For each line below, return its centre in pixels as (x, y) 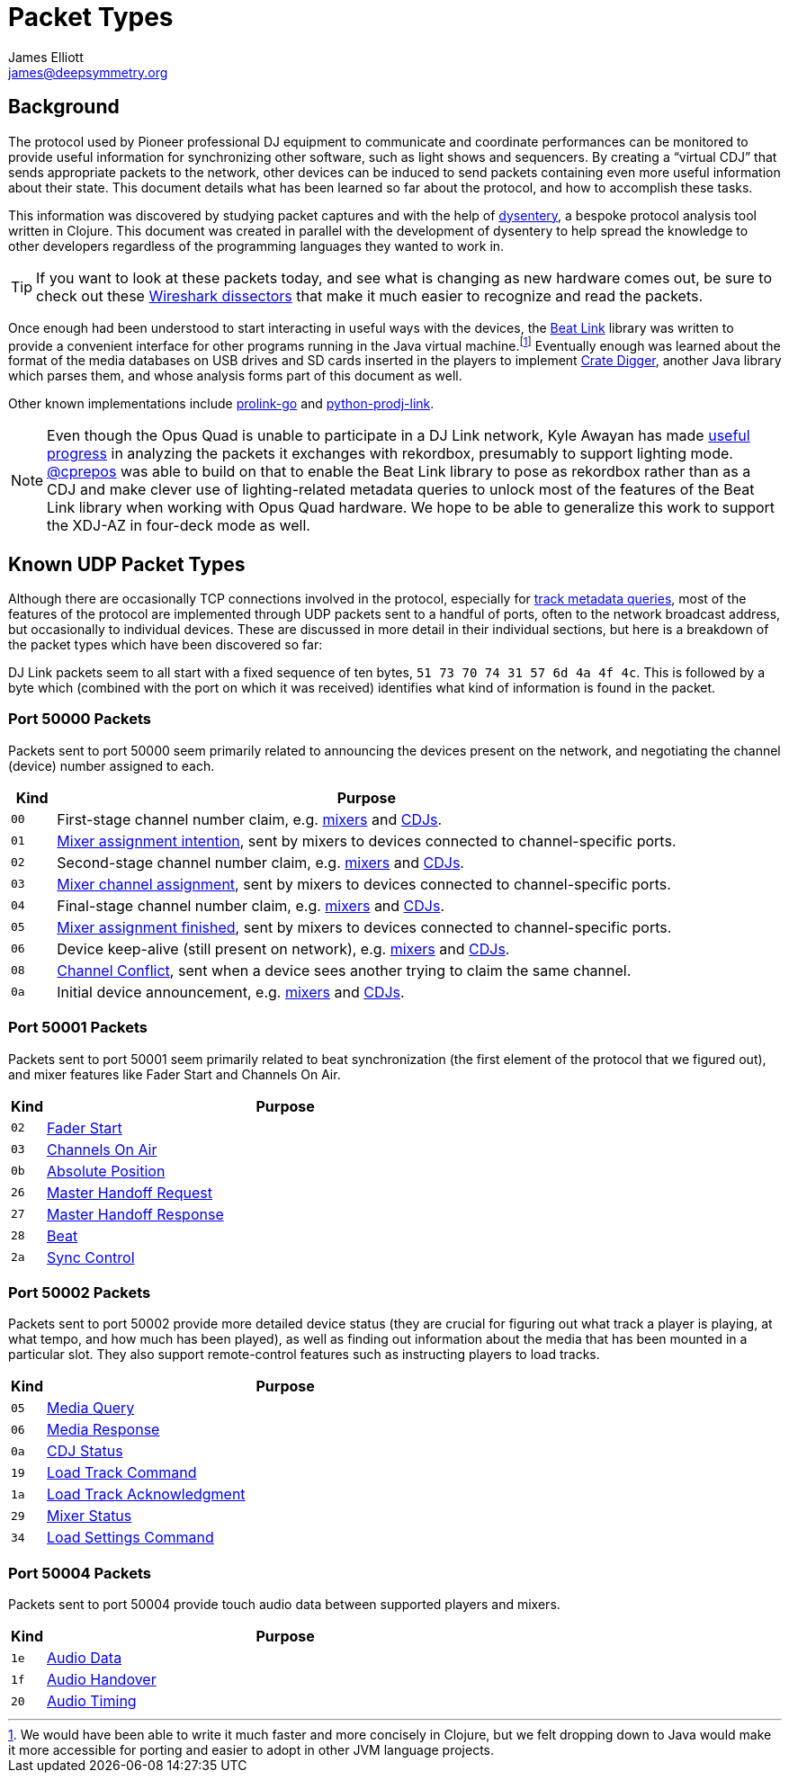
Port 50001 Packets (78, 1028)
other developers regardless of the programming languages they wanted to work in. (256, 246)
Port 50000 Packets (80, 719)
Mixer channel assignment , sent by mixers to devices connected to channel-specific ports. (364, 884)
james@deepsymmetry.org (88, 72)
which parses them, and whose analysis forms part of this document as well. (235, 376)
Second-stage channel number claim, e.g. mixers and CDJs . (260, 862)
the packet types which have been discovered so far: (166, 645)
